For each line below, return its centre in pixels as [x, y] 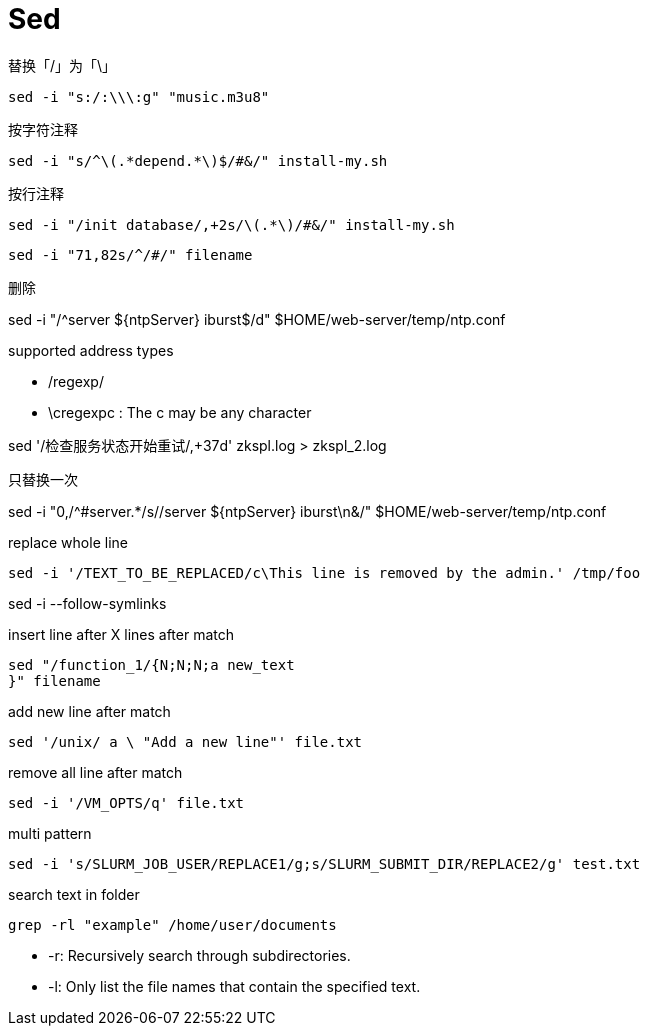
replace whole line [68, 542]
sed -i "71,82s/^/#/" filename [130, 254]
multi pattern [50, 833]
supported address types [91, 350]
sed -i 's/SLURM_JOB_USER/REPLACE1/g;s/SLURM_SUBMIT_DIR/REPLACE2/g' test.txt [324, 863]
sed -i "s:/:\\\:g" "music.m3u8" [139, 96]
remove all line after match [95, 772]
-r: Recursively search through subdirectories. [199, 955]
